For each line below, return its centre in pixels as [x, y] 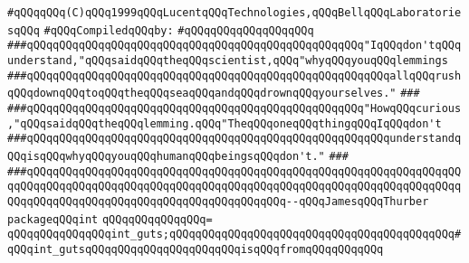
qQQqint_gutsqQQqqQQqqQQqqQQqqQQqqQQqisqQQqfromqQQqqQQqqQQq [196, 249]
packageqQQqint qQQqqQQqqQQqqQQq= [110, 219]
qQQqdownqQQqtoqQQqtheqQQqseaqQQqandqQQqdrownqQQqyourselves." [202, 94]
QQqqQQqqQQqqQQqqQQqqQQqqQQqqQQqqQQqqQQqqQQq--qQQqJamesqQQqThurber [218, 201]
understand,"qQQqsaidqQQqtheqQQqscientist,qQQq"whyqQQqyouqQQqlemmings [228, 60]
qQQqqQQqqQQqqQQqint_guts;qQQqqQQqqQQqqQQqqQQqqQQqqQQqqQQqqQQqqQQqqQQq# [234, 235]
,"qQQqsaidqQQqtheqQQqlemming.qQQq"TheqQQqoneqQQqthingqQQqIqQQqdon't [225, 123]
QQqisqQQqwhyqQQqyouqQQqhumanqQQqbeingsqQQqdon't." [166, 156]
